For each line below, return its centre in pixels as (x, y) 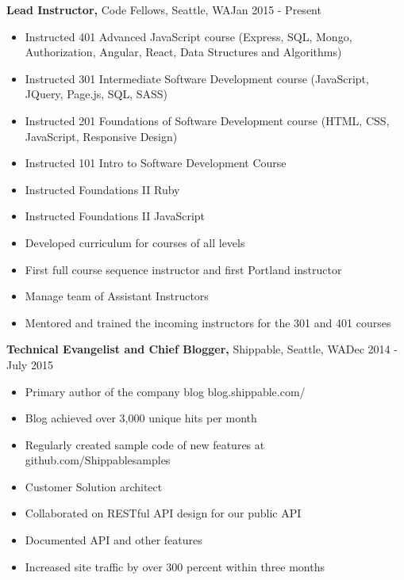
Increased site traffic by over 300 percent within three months (175, 566)
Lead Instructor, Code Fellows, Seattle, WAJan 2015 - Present (164, 10)
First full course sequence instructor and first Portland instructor (183, 269)
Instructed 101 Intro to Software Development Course (156, 163)
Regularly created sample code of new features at (145, 444)
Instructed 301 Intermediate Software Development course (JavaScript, (197, 78)
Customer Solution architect (94, 486)
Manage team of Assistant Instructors (117, 296)
